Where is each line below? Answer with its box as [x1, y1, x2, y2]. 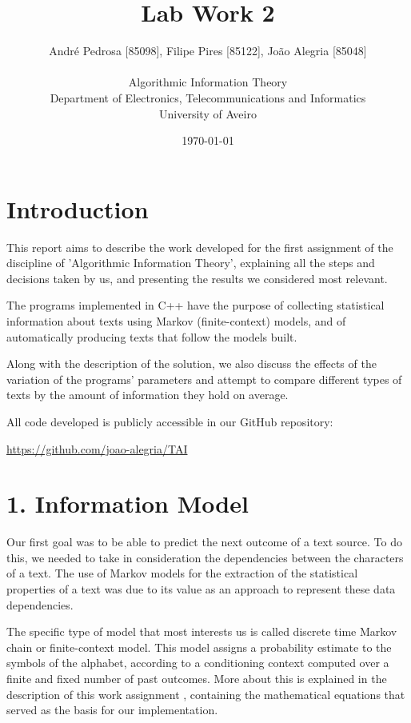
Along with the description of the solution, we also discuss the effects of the [6, 355, 377, 372]
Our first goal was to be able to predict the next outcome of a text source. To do [6, 533, 403, 550]
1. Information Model [6, 487, 249, 520]
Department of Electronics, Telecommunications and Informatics [50, 89, 366, 106]
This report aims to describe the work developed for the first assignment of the [6, 238, 393, 255]
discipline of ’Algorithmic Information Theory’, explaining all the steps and [6, 254, 375, 271]
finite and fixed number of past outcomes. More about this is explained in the [6, 670, 387, 687]
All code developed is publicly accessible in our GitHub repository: [6, 413, 333, 429]
